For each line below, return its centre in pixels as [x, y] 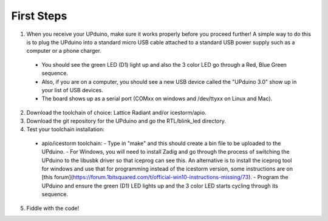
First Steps [39, 16]
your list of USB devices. [72, 90]
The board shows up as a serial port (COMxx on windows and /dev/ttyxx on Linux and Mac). [157, 99]
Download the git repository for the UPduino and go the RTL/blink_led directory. [126, 121]
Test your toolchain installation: [65, 129]
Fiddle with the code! [53, 208]
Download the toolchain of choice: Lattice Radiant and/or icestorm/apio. [116, 112]
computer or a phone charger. [64, 51]
